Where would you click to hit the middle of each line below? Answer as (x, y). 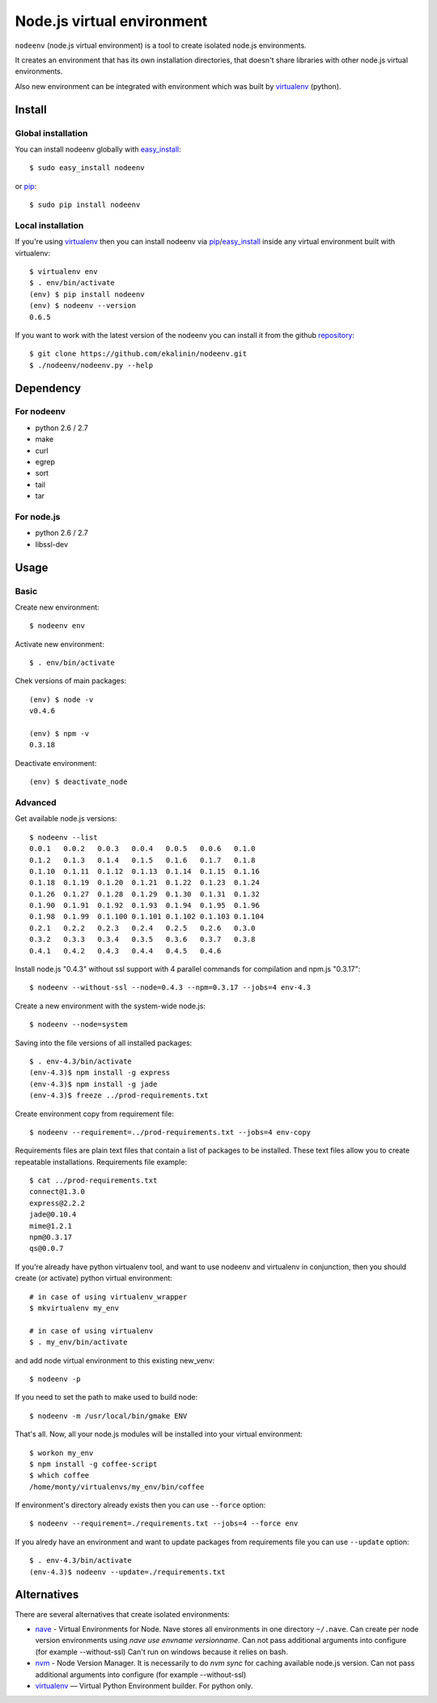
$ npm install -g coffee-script (93, 1464)
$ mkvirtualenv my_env (74, 1308)
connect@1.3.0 (57, 1192)
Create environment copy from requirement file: (94, 1114)
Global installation (51, 133)
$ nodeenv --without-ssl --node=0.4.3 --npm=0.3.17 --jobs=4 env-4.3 (170, 988)
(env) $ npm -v (59, 734)
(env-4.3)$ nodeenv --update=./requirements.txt (127, 1572)
